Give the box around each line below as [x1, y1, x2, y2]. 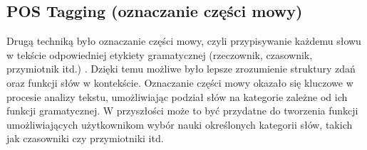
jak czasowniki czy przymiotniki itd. [6, 131, 164, 146]
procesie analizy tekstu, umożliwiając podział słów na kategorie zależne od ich [6, 89, 348, 104]
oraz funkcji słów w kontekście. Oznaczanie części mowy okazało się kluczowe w [6, 75, 353, 90]
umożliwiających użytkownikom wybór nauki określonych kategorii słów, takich [6, 117, 353, 132]
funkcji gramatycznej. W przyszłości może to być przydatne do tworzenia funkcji [6, 103, 358, 118]
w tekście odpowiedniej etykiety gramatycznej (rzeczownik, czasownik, [6, 47, 313, 62]
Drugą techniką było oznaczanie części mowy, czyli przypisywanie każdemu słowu [6, 33, 361, 48]
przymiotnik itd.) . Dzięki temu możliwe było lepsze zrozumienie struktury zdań [6, 61, 356, 76]
